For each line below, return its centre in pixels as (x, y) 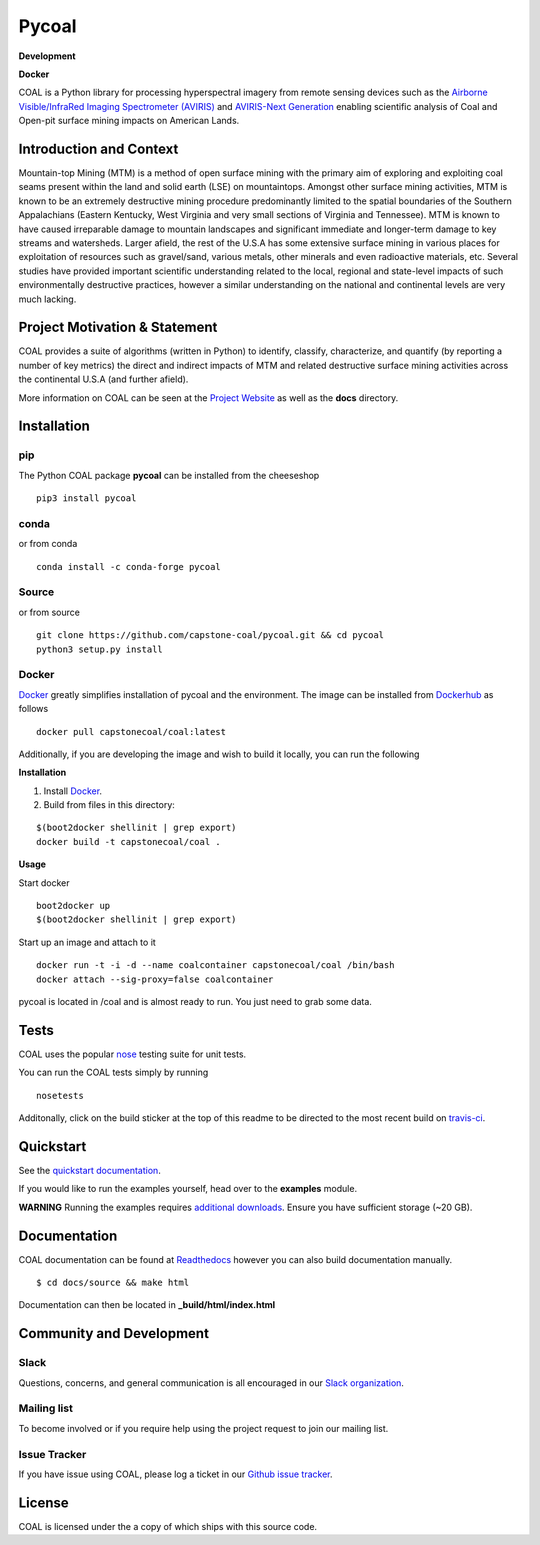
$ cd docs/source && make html (113, 1283)
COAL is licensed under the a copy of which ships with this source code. (168, 1526)
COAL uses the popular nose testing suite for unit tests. (132, 1054)
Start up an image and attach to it (87, 942)
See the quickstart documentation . (90, 1170)
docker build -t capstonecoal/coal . (129, 841)
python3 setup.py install (100, 649)
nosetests (60, 1095)
